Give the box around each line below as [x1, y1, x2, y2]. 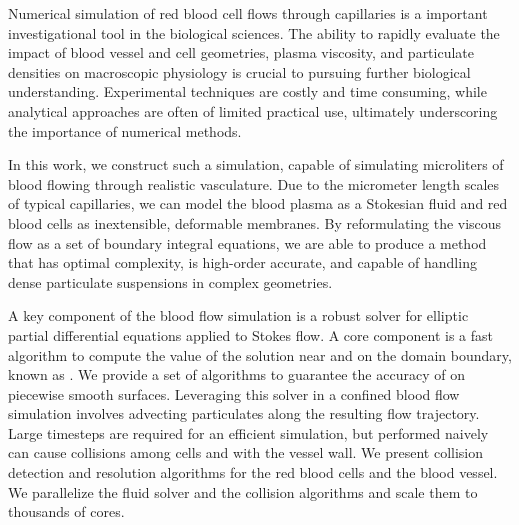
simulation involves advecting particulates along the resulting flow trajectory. [8, 403, 480, 424]
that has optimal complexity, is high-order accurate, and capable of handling [8, 252, 477, 273]
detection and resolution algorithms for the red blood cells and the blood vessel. [8, 462, 498, 483]
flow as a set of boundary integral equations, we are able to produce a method [8, 232, 487, 253]
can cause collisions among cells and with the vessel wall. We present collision [8, 442, 484, 463]
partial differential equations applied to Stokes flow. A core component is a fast [8, 324, 493, 345]
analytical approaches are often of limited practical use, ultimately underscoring [8, 100, 498, 121]
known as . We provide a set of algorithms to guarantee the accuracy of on [8, 364, 465, 385]
